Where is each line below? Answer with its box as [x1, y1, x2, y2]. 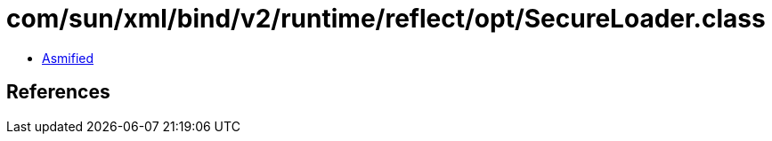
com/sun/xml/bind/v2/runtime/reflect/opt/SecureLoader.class [6, 4, 766, 34]
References [6, 81, 110, 104]
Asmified [42, 50, 94, 66]
